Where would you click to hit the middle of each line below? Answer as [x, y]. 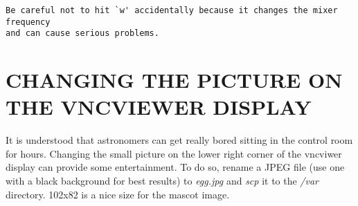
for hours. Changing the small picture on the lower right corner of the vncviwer [174, 153]
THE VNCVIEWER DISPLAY [159, 107]
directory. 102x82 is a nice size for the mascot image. [118, 194]
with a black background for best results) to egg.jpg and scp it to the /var [162, 181]
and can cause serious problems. [82, 34]
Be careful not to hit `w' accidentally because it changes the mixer [172, 10]
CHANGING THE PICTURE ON [174, 80]
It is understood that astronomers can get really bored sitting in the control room [179, 140]
